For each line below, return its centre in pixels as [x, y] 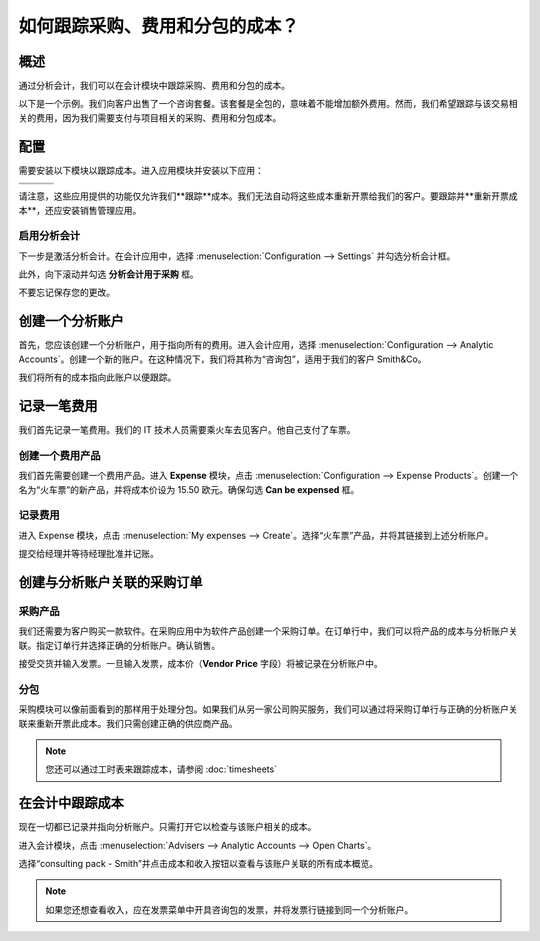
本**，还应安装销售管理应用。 [80, 210]
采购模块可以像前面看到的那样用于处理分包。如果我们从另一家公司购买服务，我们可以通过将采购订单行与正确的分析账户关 [268, 709]
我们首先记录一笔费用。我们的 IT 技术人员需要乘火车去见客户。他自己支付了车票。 [187, 430]
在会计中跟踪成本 [71, 803]
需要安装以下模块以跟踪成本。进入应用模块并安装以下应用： [141, 170]
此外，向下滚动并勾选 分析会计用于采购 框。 [108, 274]
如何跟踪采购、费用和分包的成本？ [159, 26]
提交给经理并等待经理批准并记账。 [88, 554]
